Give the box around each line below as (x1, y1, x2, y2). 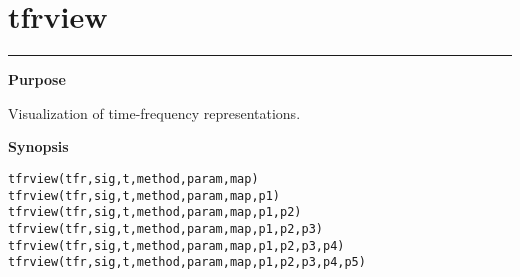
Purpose (8, 69, 66, 90)
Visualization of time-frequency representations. (8, 102, 301, 123)
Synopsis (8, 136, 69, 157)
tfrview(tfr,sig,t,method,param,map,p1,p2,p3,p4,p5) (8, 255, 366, 270)
